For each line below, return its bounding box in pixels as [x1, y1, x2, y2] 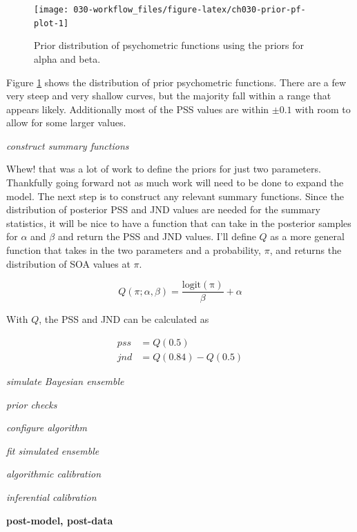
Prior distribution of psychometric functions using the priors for [34, 38, 304, 52]
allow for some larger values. [6, 115, 126, 130]
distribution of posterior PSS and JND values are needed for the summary [6, 202, 320, 217]
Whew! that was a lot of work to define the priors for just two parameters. [6, 161, 321, 176]
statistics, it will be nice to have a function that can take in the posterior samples [6, 215, 351, 230]
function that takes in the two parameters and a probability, [6, 243, 261, 257]
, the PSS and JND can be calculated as [39, 312, 209, 326]
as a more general [270, 229, 345, 244]
